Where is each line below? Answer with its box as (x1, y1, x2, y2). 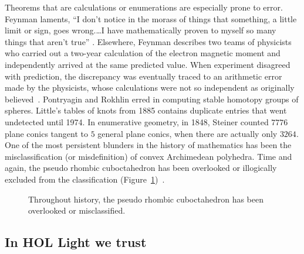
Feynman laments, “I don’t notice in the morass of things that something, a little (5, 12, 297, 25)
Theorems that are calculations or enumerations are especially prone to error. (5, 1, 283, 13)
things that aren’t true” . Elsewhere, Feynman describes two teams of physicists (5, 35, 292, 47)
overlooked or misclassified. (28, 204, 126, 217)
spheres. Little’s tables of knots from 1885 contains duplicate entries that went (5, 104, 287, 116)
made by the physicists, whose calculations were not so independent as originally (5, 81, 295, 94)
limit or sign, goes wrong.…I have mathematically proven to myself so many (5, 24, 276, 36)
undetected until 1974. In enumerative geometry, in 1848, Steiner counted (5, 115, 269, 128)
